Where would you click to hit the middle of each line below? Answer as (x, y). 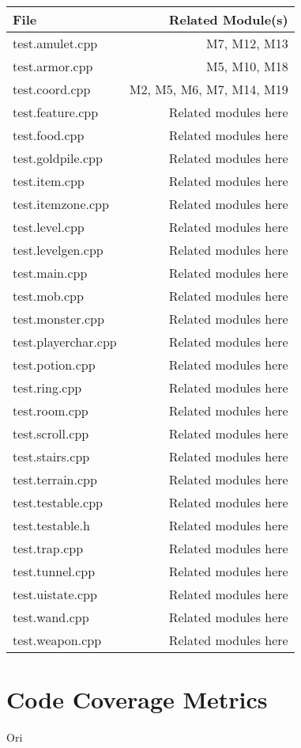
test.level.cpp (49, 227)
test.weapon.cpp (57, 640)
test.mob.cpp (48, 296)
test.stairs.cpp (51, 456)
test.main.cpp (50, 273)
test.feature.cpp (56, 112)
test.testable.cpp (58, 502)
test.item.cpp (49, 181)
